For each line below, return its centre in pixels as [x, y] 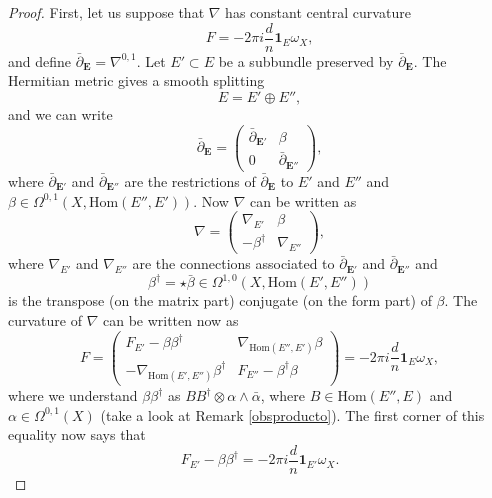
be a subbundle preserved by [306, 60]
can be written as [303, 200]
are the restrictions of [190, 180]
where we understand [73, 395]
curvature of [45, 320]
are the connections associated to [233, 263]
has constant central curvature [318, 12]
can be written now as [170, 320]
